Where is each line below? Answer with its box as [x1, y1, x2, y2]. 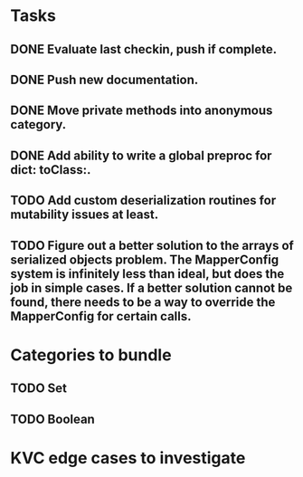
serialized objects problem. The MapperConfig [10, 252, 279, 267]
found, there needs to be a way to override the [10, 294, 276, 310]
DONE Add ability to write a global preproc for [10, 148, 272, 163]
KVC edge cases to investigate [10, 447, 246, 468]
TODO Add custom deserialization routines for [10, 193, 277, 208]
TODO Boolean [10, 411, 96, 426]
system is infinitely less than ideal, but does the [10, 266, 285, 281]
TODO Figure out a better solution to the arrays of [10, 237, 295, 253]
